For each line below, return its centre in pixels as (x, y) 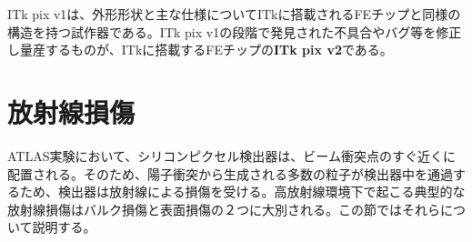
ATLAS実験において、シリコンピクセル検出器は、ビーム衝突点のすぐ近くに (231, 155)
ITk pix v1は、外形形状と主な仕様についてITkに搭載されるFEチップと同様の (234, 14)
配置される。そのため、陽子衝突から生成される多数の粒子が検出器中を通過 (230, 173)
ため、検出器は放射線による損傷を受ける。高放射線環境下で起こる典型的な (242, 192)
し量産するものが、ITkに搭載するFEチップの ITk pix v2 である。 (200, 50)
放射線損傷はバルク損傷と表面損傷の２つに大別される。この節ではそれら (224, 209)
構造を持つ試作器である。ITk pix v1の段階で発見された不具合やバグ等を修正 (235, 31)
